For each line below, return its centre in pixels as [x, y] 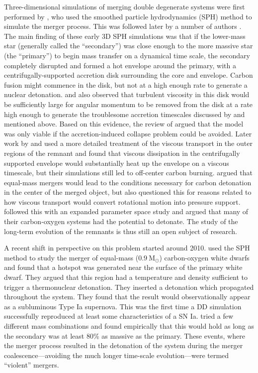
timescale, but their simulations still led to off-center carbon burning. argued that [128, 173]
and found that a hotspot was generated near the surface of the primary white [123, 267]
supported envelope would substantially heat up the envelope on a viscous [117, 163]
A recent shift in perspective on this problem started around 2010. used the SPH [127, 248]
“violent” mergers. [32, 365]
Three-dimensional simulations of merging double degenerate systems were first [125, 6]
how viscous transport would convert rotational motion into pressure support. [122, 201]
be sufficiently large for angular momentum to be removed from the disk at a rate [129, 104]
